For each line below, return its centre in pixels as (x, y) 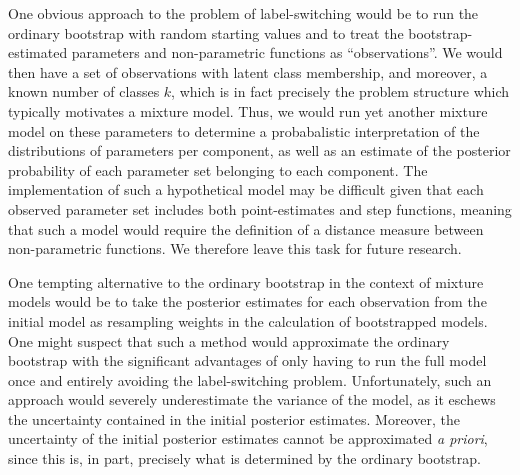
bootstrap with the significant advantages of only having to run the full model (247, 360)
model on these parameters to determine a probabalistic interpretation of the (244, 130)
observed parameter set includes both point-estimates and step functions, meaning (260, 208)
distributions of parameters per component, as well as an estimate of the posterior (259, 150)
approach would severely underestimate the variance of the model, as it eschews (252, 399)
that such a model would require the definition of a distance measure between (246, 228)
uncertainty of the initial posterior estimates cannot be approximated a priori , (248, 438)
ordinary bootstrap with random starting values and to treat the (206, 32)
